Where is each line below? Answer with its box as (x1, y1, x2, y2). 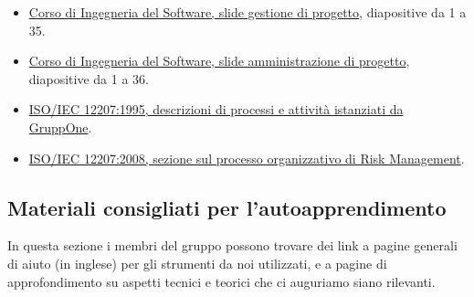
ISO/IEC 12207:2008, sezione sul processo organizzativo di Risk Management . (28, 148, 465, 167)
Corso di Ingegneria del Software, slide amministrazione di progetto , (28, 51, 410, 70)
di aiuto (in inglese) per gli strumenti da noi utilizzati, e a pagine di (7, 253, 387, 272)
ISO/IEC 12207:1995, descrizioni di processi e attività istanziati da (28, 100, 404, 119)
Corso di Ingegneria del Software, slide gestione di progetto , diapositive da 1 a (28, 3, 467, 21)
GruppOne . (28, 117, 92, 136)
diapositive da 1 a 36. (28, 69, 149, 88)
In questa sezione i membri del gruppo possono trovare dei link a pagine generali (7, 236, 458, 255)
